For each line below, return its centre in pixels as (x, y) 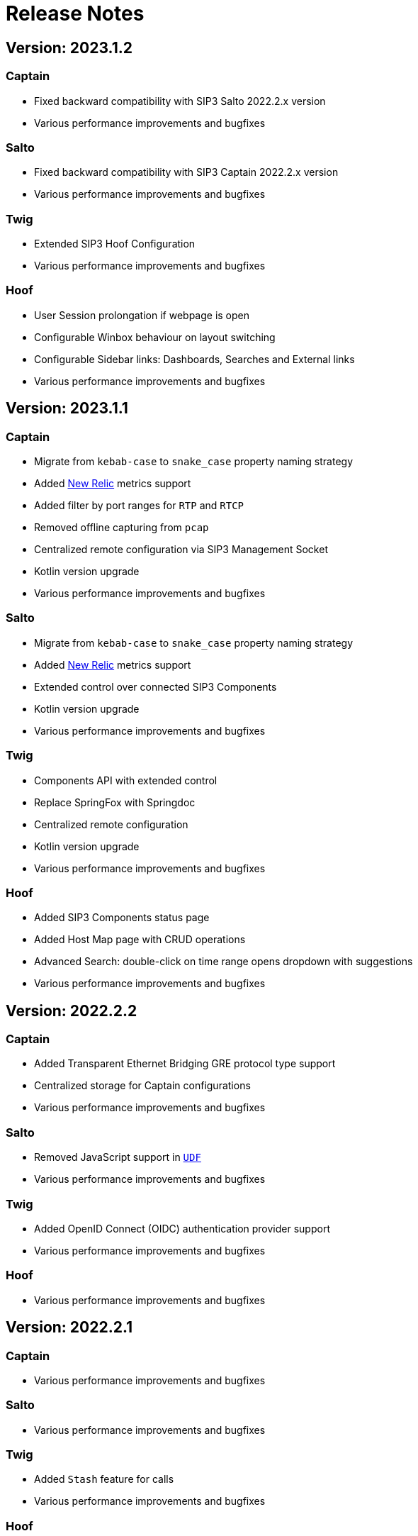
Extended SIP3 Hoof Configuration (115, 244)
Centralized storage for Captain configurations (142, 1086)
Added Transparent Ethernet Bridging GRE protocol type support (185, 1064)
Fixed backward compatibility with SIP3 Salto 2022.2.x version (180, 101)
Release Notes (75, 13)
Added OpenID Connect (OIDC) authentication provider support (182, 1228)
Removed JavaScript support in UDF (118, 1157)
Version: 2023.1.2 (69, 48)
